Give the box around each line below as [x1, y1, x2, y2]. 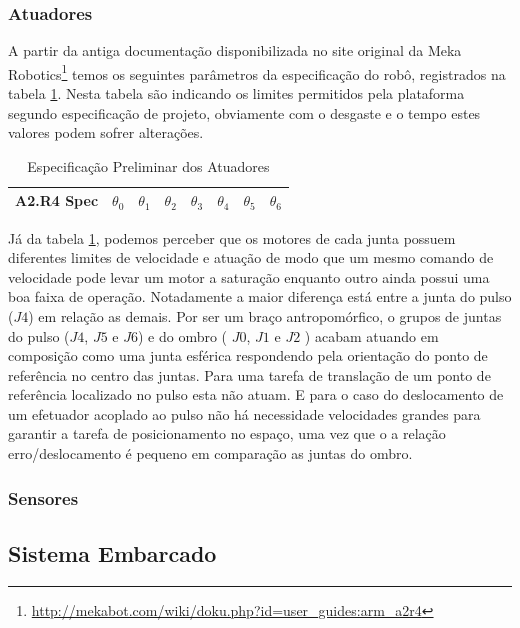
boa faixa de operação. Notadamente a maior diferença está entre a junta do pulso [8, 286, 512, 307]
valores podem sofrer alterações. [8, 122, 204, 143]
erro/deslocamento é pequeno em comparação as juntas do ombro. [8, 443, 413, 464]
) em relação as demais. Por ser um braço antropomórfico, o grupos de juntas [28, 305, 502, 326]
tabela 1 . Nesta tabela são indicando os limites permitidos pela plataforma [8, 83, 465, 104]
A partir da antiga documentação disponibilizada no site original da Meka [8, 40, 462, 61]
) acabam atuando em [304, 325, 439, 346]
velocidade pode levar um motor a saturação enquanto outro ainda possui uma [8, 266, 490, 287]
